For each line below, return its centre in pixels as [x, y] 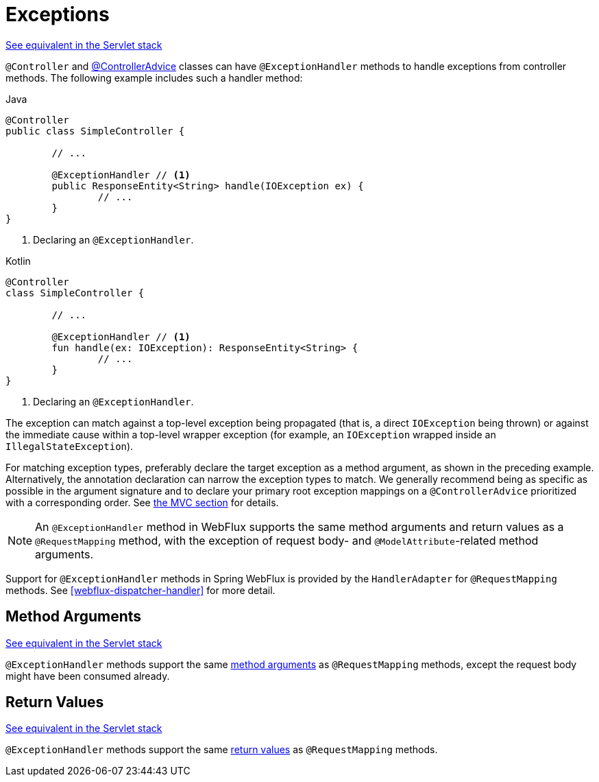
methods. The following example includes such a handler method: [154, 78]
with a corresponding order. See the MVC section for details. [142, 502]
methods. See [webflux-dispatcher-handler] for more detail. [140, 590]
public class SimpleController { [95, 131]
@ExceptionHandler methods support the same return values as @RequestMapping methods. [222, 750]
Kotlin [18, 261]
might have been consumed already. [88, 676]
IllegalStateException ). [70, 446]
